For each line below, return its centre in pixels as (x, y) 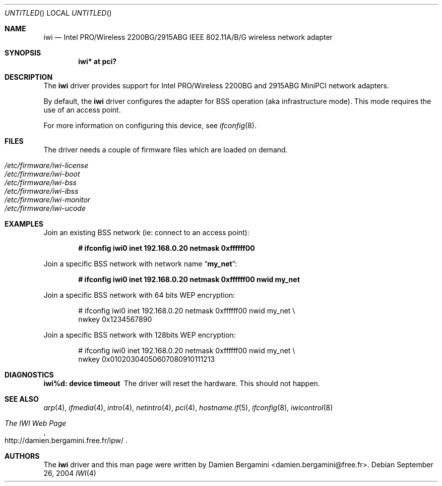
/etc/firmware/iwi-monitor (48, 200)
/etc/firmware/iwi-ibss (42, 191)
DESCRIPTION (29, 77)
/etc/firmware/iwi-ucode (45, 208)
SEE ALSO (22, 399)
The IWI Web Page (36, 423)
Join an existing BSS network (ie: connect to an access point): (146, 232)
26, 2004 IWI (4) (70, 473)
